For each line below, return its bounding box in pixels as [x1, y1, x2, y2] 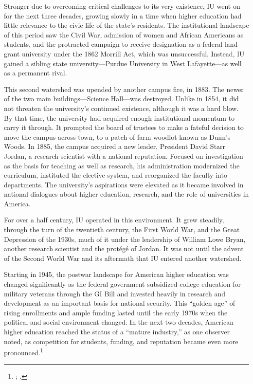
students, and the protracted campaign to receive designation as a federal [4, 39, 223, 49]
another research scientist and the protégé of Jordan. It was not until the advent [4, 243, 244, 254]
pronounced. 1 [4, 346, 43, 357]
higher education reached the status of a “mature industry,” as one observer [4, 327, 230, 336]
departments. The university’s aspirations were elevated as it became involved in [4, 179, 244, 189]
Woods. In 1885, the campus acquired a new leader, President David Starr [4, 141, 226, 151]
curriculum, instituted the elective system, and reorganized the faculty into [4, 170, 227, 180]
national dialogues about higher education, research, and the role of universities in [4, 189, 249, 199]
